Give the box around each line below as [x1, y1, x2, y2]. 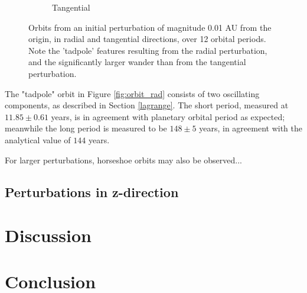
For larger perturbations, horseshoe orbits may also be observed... [5, 153, 242, 166]
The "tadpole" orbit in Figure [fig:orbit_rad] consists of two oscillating [5, 87, 260, 99]
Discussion [5, 223, 92, 247]
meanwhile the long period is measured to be [5, 122, 167, 134]
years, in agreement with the [199, 122, 302, 134]
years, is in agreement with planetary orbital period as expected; [51, 110, 285, 123]
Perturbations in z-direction [5, 182, 179, 201]
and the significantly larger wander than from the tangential [28, 56, 246, 68]
